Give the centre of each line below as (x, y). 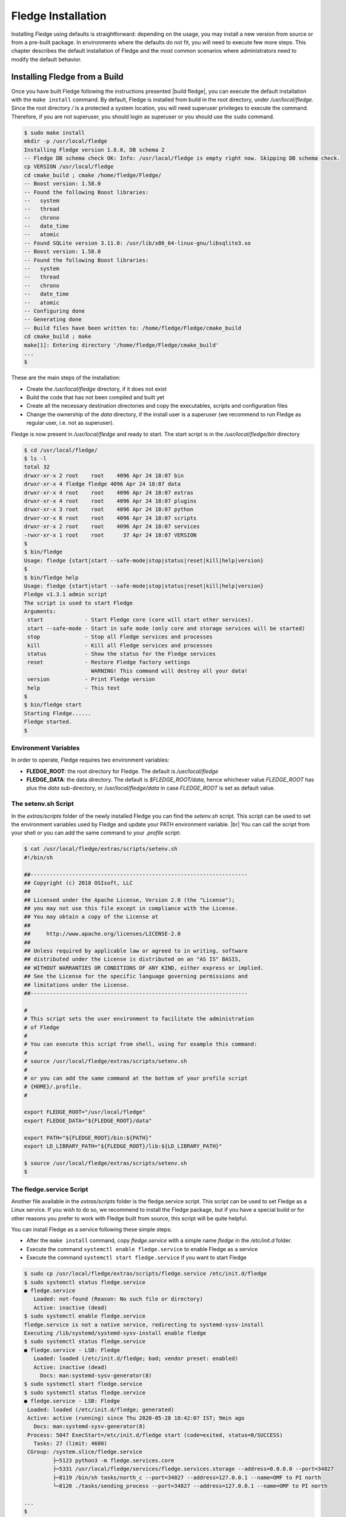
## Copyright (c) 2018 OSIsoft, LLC (78, 883)
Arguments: (40, 612)
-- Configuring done (54, 311)
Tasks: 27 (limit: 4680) (70, 1444)
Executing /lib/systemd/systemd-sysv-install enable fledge (115, 1333)
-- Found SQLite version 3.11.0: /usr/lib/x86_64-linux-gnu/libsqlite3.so (138, 243)
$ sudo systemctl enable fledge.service (85, 1316)
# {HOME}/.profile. (53, 1087)
